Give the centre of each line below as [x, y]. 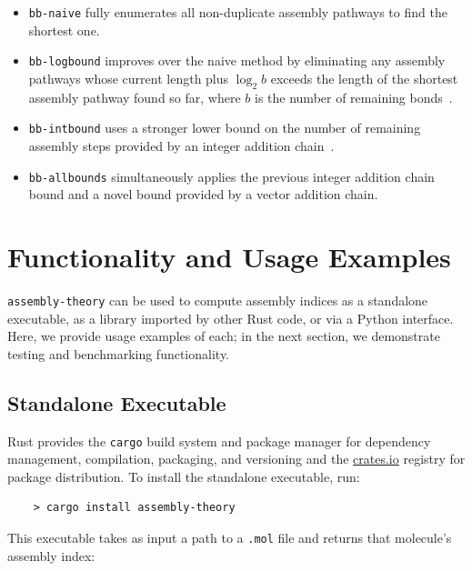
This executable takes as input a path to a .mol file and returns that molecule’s [230, 537]
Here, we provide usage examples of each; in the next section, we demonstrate [224, 336]
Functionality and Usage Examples [229, 256]
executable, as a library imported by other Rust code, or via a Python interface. [231, 318]
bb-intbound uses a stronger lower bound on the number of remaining [225, 128]
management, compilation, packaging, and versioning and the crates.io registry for [236, 459]
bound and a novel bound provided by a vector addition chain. [203, 194]
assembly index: [51, 555]
